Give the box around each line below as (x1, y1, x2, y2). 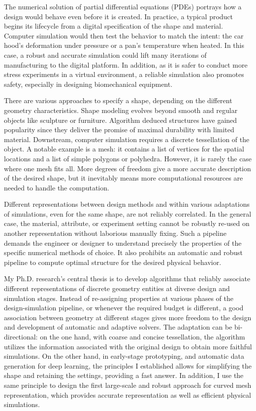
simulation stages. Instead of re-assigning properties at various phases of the (4, 293, 234, 303)
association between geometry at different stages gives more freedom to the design (4, 312, 252, 322)
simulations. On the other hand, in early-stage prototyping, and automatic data (4, 351, 245, 361)
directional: (4, 332, 38, 341)
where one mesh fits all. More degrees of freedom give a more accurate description (4, 163, 251, 173)
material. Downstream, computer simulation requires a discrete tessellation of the (4, 134, 250, 144)
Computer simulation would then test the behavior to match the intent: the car (4, 30, 244, 40)
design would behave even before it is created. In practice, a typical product (4, 11, 233, 21)
